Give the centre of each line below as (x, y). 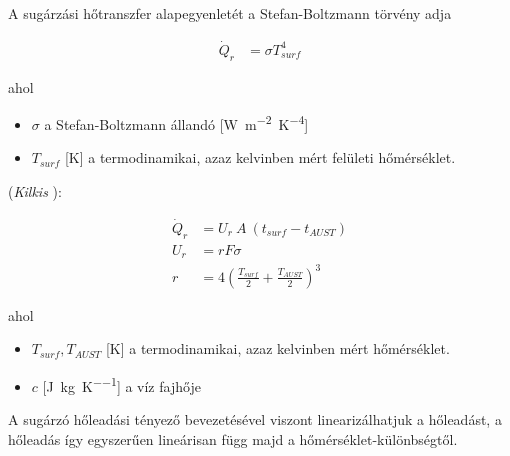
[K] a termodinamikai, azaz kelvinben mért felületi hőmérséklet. (260, 157)
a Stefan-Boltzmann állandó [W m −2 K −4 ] (176, 122)
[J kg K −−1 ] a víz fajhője (121, 384)
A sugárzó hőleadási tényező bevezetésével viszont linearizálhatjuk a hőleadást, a (255, 419)
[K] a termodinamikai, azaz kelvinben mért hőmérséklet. (277, 348)
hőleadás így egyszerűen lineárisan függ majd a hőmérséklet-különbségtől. (233, 438)
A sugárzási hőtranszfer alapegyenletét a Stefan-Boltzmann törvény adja (230, 13)
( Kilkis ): (35, 191)
